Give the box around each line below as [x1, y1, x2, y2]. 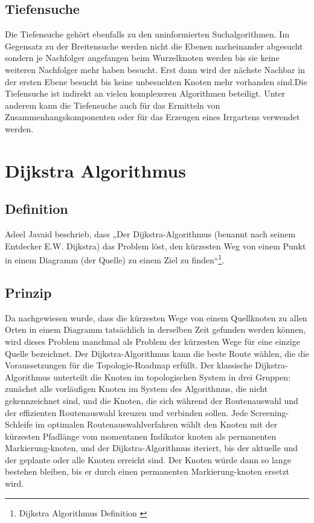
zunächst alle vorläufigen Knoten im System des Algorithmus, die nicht [5, 382, 268, 395]
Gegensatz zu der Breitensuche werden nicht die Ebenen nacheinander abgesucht [5, 39, 303, 52]
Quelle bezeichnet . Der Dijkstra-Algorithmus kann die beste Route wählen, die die [5, 347, 309, 359]
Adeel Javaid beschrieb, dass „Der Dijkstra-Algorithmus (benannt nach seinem [5, 228, 296, 240]
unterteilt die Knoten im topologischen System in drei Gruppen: [53, 370, 291, 383]
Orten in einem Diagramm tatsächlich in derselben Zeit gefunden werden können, [5, 323, 306, 336]
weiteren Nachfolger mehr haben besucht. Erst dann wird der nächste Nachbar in [5, 63, 305, 75]
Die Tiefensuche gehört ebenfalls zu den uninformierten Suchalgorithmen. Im [5, 28, 290, 40]
